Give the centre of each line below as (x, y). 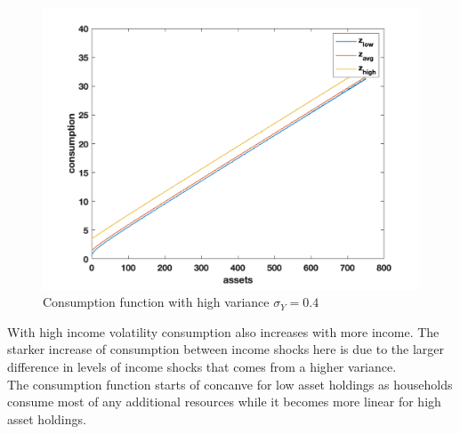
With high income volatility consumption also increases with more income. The (223, 331)
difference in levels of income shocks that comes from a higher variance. (202, 366)
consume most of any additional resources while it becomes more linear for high (224, 402)
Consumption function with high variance (156, 302)
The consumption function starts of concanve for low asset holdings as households (230, 384)
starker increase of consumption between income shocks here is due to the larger (226, 349)
